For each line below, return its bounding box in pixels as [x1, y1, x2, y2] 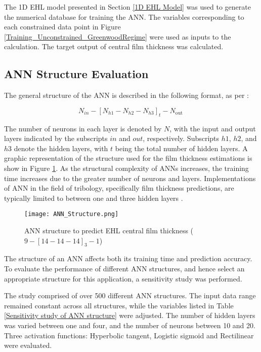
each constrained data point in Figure [4, 21, 121, 32]
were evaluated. [4, 340, 52, 350]
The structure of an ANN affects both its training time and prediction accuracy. [4, 253, 252, 264]
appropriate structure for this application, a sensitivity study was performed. [4, 273, 242, 284]
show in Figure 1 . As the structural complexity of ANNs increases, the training [4, 162, 249, 173]
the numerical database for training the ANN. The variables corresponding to [4, 11, 244, 22]
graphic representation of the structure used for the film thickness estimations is [4, 153, 252, 163]
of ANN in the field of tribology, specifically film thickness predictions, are [4, 183, 234, 193]
